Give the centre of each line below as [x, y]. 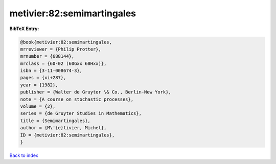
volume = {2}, [38, 107]
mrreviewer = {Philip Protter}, [61, 49]
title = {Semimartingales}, [55, 121]
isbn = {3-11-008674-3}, [51, 71]
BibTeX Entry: [24, 29]
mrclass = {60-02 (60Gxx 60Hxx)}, [63, 63]
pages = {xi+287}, [43, 78]
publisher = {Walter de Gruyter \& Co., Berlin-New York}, [96, 92]
